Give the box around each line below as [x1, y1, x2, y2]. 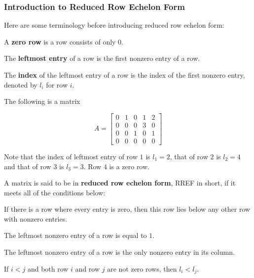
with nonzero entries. [4, 213, 68, 224]
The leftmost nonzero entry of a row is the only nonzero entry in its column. [4, 247, 235, 257]
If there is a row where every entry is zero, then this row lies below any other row [4, 204, 251, 214]
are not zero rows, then [107, 263, 177, 274]
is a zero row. [109, 161, 149, 171]
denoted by [4, 79, 37, 90]
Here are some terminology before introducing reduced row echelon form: [4, 20, 224, 30]
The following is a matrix [4, 96, 80, 106]
